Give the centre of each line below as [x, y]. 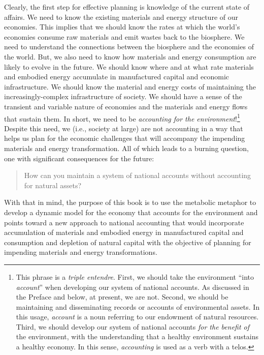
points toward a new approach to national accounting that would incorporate [124, 222]
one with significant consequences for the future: [79, 158]
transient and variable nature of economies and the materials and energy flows [126, 106]
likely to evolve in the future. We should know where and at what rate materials [129, 66]
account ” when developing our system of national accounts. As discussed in [133, 287]
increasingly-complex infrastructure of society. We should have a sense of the [123, 96]
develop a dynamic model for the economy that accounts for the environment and [131, 212]
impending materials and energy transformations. [81, 252]
